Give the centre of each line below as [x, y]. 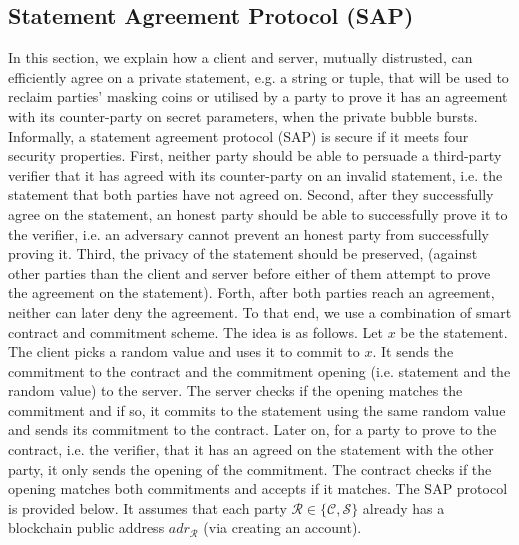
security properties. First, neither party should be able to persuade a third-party [255, 155]
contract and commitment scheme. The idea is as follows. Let [195, 331]
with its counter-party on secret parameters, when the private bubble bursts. [243, 115]
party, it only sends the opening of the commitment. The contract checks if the [250, 468]
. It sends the [413, 351]
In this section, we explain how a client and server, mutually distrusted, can [240, 57]
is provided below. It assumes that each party [147, 507]
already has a [403, 507]
